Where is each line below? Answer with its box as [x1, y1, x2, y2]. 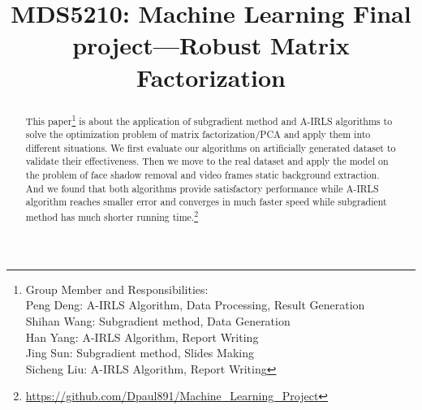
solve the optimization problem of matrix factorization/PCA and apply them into [25, 127, 371, 141]
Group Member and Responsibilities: [25, 280, 209, 297]
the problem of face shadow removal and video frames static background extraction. [25, 168, 380, 182]
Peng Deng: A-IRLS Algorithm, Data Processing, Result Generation [25, 296, 365, 313]
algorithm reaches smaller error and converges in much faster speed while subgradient [25, 195, 387, 209]
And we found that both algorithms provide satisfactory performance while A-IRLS [25, 181, 379, 195]
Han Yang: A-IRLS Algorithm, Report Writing [25, 328, 259, 345]
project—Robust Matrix [72, 28, 350, 62]
